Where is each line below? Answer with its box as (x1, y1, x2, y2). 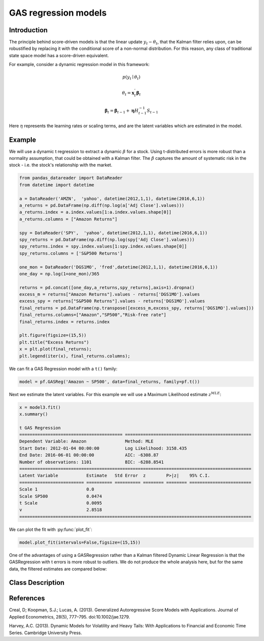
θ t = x (122, 90, 134, 97)
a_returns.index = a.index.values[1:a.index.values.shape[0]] (19, 209, 172, 215)
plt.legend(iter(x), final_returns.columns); (19, 353, 131, 359)
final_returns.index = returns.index (19, 319, 110, 325)
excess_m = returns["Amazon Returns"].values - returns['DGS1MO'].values (19, 291, 200, 297)
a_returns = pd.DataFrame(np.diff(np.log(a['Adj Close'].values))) (19, 202, 185, 208)
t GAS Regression (19, 425, 61, 430)
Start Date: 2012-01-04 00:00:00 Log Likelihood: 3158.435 (19, 445, 187, 451)
